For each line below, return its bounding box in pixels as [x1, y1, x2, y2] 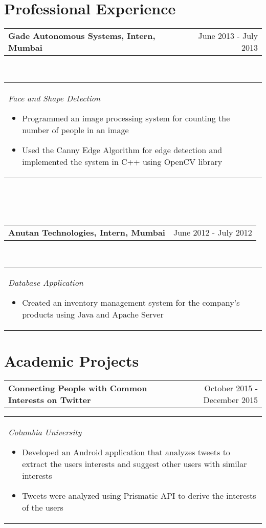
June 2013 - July [198, 30, 258, 42]
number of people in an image [22, 123, 129, 136]
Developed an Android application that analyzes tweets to [22, 446, 230, 458]
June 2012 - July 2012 [173, 226, 252, 238]
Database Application [8, 277, 83, 289]
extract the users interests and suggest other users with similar [22, 458, 247, 470]
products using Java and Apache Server [22, 308, 164, 321]
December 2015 [203, 394, 258, 406]
